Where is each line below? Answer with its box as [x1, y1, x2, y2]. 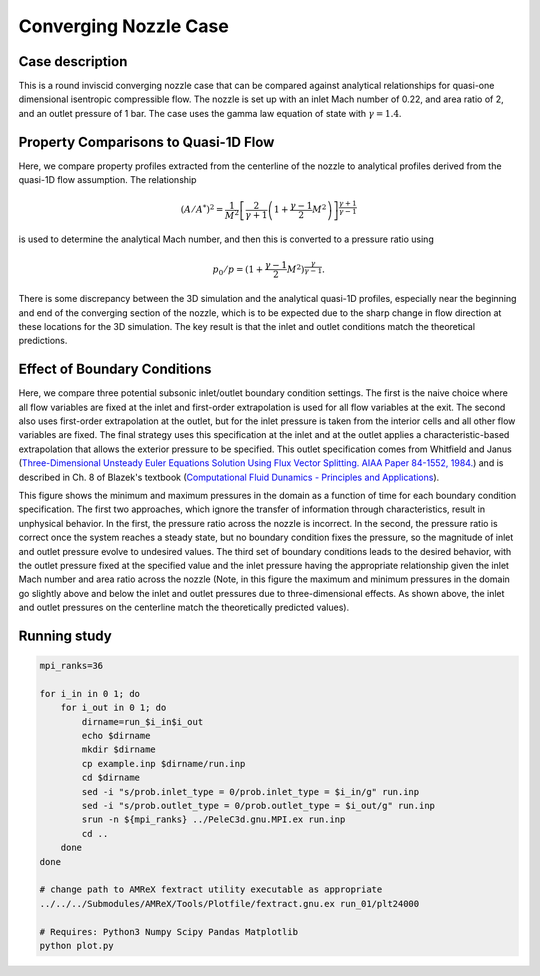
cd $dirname [81, 772, 140, 784]
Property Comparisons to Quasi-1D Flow [18, 133, 275, 150]
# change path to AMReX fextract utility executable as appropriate [39, 884, 383, 895]
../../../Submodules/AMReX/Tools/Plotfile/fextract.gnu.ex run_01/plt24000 [39, 898, 420, 909]
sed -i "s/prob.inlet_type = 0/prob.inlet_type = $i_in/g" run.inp [81, 786, 420, 797]
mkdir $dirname [81, 744, 157, 755]
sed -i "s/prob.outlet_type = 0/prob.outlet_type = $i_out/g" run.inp [81, 800, 435, 811]
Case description [18, 53, 128, 70]
